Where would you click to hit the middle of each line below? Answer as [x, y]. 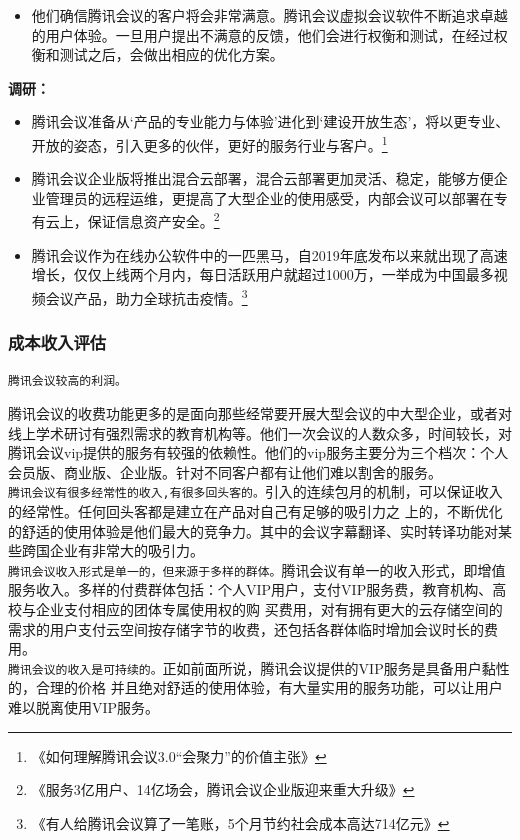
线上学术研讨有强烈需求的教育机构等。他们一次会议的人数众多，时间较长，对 [260, 432]
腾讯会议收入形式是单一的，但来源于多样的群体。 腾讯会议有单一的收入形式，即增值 [257, 569]
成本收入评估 [57, 342]
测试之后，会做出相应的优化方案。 [171, 54]
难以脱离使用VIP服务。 [84, 707]
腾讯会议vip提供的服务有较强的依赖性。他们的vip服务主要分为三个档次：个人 [258, 452]
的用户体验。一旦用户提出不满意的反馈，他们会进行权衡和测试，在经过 [262, 34]
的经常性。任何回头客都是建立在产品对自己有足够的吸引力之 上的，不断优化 [255, 511]
